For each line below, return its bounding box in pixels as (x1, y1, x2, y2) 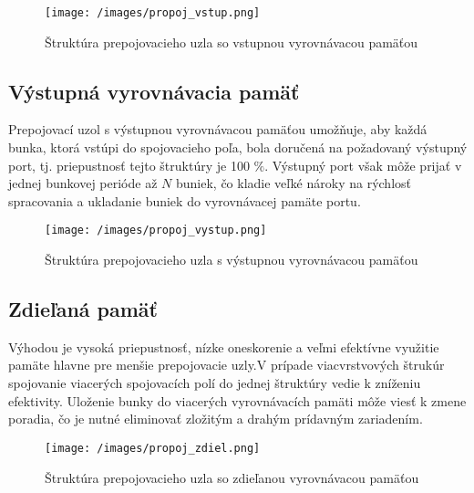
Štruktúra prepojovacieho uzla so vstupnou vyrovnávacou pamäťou (45, 32, 418, 51)
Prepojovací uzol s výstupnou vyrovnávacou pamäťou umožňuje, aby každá (8, 120, 428, 139)
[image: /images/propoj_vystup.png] (45, 224, 267, 237)
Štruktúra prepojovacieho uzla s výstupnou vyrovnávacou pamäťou (45, 250, 418, 269)
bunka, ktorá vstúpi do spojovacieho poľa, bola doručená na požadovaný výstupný (8, 138, 468, 157)
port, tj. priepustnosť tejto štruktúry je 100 (8, 155, 250, 174)
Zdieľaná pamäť (8, 295, 158, 323)
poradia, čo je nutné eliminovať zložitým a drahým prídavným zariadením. (8, 409, 423, 428)
